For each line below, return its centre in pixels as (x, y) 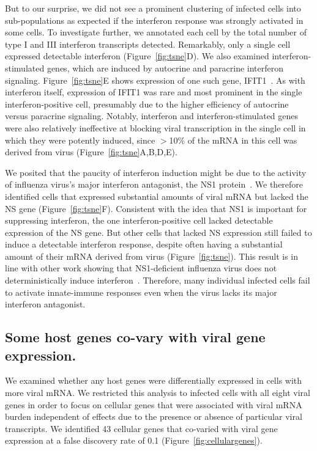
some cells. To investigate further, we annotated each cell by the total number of (156, 32)
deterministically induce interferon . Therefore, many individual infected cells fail (158, 280)
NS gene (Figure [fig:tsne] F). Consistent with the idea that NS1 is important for (156, 208)
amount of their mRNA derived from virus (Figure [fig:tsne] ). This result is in (151, 256)
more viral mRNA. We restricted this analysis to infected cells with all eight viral (158, 393)
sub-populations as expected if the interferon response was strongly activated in (154, 20)
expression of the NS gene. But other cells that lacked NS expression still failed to (158, 232)
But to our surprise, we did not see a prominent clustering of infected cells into (153, 8)
